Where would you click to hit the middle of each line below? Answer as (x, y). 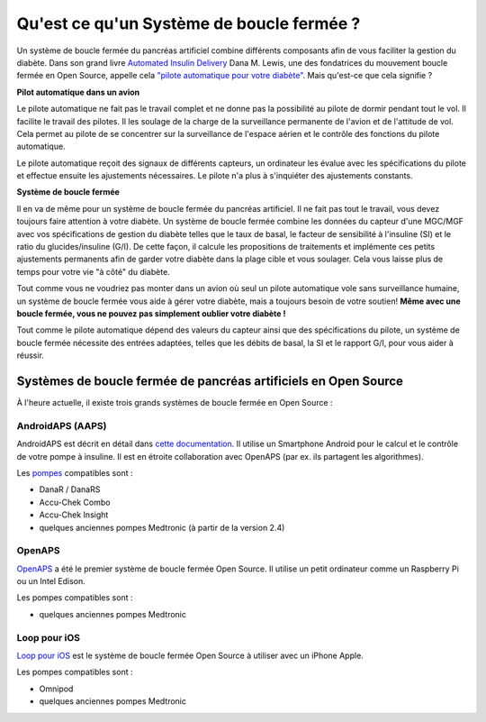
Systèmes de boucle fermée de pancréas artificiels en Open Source (210, 381)
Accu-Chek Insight (74, 515)
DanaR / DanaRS (70, 489)
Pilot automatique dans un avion (78, 92)
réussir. (31, 355)
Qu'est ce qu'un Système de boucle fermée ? (189, 23)
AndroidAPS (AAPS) (62, 425)
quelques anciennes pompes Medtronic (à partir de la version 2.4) (162, 527)
